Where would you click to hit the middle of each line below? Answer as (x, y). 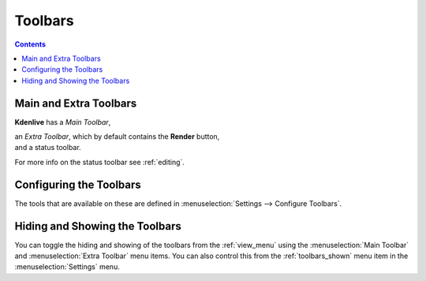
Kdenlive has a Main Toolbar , (63, 122)
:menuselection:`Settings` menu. (67, 267)
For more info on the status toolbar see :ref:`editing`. (100, 162)
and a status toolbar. (48, 148)
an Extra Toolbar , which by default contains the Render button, (117, 137)
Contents (30, 44)
